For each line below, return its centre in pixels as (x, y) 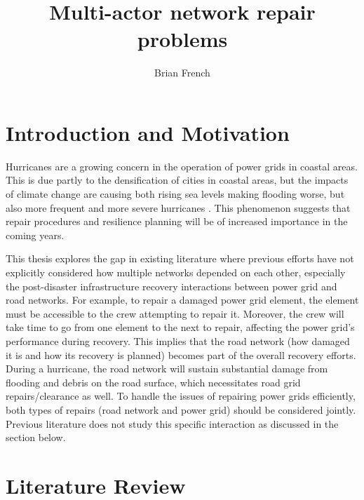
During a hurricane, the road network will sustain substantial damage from (167, 369)
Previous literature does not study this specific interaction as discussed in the (172, 423)
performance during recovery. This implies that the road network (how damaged (178, 340)
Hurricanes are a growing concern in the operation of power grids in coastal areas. (182, 166)
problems (182, 39)
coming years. (35, 235)
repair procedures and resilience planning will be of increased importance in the (177, 221)
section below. (36, 437)
